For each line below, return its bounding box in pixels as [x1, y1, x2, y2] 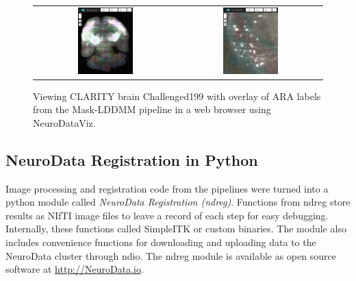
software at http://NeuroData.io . [5, 262, 144, 276]
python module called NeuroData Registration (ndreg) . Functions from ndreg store [5, 195, 351, 209]
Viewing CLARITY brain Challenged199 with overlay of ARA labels [33, 88, 321, 103]
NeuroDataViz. [33, 115, 96, 130]
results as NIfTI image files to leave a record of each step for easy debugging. [5, 208, 329, 222]
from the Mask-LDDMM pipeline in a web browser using [33, 102, 271, 117]
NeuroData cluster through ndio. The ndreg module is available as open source [5, 248, 336, 262]
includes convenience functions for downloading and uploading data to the [5, 235, 316, 249]
